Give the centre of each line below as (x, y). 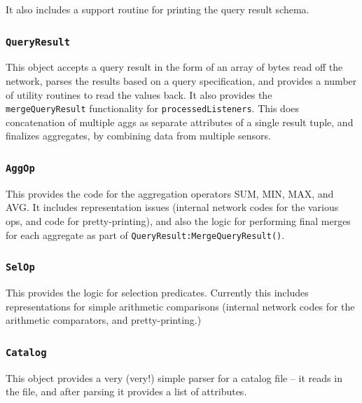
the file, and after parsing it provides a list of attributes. (126, 391)
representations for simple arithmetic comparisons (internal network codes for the (180, 306)
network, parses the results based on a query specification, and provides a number (181, 80)
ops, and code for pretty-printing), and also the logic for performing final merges (178, 221)
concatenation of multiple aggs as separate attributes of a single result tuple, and (180, 122)
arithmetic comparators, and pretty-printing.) (104, 320)
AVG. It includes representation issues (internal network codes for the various (172, 207)
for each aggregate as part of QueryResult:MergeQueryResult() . (145, 234)
